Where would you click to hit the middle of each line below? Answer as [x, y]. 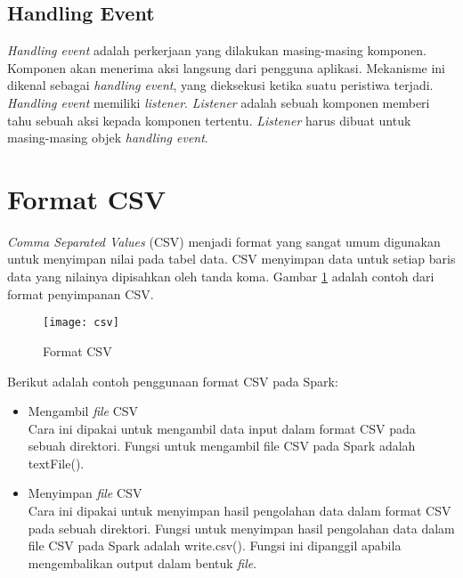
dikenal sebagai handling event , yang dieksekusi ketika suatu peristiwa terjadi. [220, 85]
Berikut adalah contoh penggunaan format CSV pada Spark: [173, 381]
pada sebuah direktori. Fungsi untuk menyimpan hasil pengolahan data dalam [241, 528]
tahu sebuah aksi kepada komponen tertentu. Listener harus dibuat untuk [209, 120]
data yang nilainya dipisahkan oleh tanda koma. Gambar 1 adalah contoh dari [221, 277]
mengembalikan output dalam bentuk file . [142, 562]
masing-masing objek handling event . [108, 138]
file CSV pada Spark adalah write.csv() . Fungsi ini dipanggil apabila [215, 545]
